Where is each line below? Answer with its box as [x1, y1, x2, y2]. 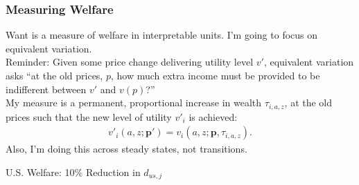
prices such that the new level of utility [6, 109, 172, 124]
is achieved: [189, 109, 238, 124]
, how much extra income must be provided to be [110, 68, 320, 82]
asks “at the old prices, [6, 68, 103, 82]
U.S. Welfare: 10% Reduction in [6, 164, 141, 179]
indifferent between [6, 81, 87, 96]
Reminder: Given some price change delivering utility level [6, 55, 254, 69]
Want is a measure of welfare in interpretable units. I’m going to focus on [6, 28, 318, 42]
